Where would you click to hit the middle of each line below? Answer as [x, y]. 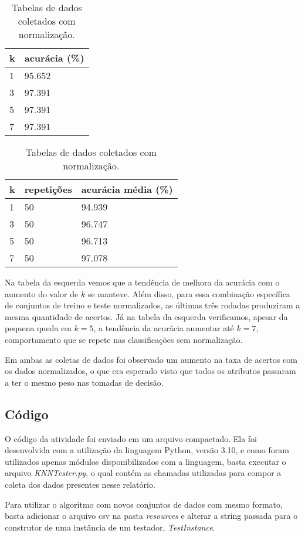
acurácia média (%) [127, 189]
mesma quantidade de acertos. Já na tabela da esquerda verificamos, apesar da [146, 316]
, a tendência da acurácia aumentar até [164, 328]
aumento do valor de [42, 293]
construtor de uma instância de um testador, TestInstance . [110, 527]
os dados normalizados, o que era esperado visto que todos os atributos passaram [150, 371]
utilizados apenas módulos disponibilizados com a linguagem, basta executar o [145, 461]
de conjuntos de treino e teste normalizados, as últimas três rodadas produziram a [152, 305]
